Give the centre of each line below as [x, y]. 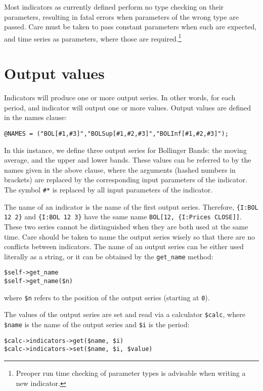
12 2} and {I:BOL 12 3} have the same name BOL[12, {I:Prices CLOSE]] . [123, 217]
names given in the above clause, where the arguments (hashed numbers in [120, 169]
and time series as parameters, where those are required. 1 [93, 37]
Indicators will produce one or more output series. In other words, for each [120, 97]
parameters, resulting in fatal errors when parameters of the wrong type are [121, 16]
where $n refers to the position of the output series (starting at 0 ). [107, 297]
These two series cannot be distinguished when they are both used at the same [126, 226]
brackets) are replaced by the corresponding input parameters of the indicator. [126, 180]
